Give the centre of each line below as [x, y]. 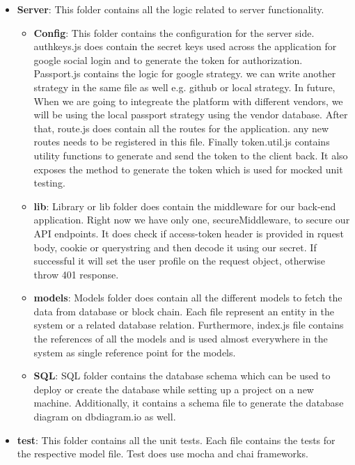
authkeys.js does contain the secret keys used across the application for [185, 46]
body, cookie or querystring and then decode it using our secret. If [175, 247]
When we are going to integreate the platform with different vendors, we [188, 101]
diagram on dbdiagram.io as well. [105, 417]
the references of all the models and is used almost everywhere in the [181, 339]
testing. [49, 183]
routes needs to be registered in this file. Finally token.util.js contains [182, 142]
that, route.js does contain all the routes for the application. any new [181, 128]
